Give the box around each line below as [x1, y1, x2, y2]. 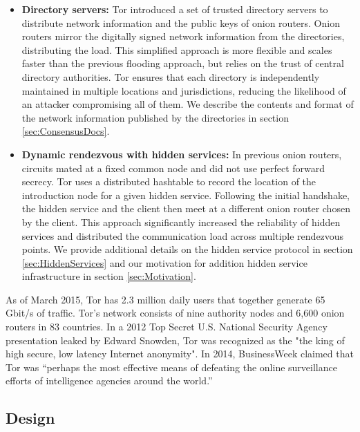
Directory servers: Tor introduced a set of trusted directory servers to [21, 2, 328, 16]
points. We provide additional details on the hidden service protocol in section [21, 242, 353, 256]
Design [6, 407, 55, 429]
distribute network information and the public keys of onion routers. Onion [21, 15, 340, 30]
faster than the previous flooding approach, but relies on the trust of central [21, 56, 344, 71]
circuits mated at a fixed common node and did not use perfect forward [21, 160, 325, 175]
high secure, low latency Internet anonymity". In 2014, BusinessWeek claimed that [6, 346, 354, 361]
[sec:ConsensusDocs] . [21, 124, 110, 138]
